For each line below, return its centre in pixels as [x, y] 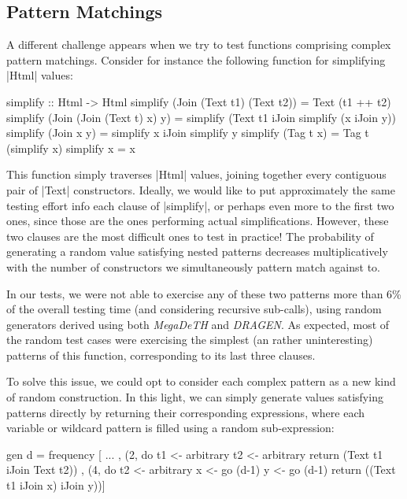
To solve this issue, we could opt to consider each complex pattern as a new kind [201, 381]
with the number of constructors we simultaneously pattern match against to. [193, 266]
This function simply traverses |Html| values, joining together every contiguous [196, 174]
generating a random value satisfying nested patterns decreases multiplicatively [197, 251]
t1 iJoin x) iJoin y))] [56, 485]
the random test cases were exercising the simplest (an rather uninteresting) [190, 340]
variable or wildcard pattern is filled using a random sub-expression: [170, 428]
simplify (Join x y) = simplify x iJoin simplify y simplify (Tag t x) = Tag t [188, 133]
